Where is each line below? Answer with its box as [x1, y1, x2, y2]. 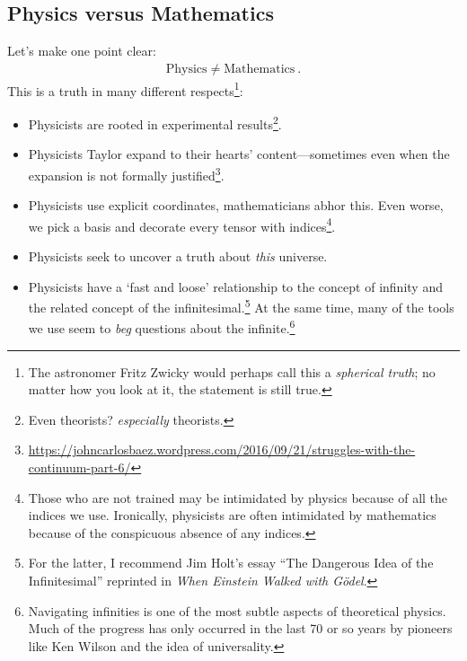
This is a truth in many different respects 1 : [7, 78, 243, 100]
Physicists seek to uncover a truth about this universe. [28, 247, 328, 266]
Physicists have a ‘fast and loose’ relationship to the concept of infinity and [28, 277, 443, 295]
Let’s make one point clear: [7, 41, 156, 60]
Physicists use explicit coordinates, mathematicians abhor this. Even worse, [28, 196, 444, 215]
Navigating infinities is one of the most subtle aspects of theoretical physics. [28, 601, 446, 620]
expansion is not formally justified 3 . [28, 163, 225, 184]
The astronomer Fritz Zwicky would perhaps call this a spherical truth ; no [28, 362, 436, 381]
